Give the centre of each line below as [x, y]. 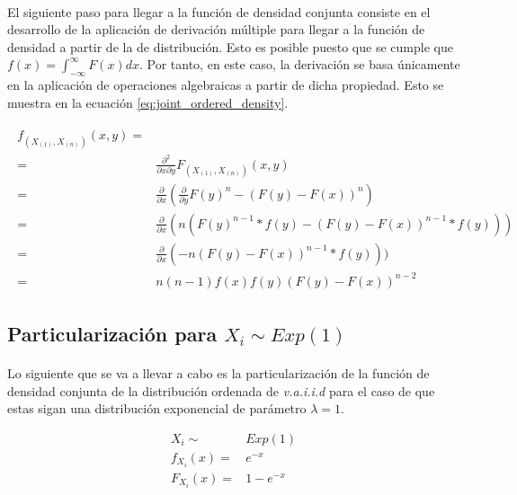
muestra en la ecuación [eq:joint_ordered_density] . [148, 102]
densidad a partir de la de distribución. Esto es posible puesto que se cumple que [230, 46]
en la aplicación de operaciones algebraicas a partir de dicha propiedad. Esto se [226, 85]
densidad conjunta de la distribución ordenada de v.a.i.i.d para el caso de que [221, 390]
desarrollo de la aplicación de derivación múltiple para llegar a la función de [216, 29]
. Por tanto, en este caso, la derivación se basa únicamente [299, 64]
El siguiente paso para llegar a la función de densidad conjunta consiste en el [219, 11]
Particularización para [112, 333]
